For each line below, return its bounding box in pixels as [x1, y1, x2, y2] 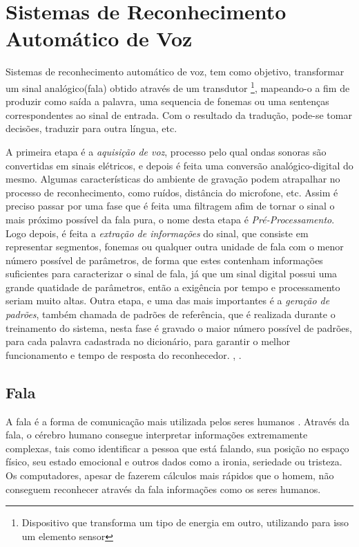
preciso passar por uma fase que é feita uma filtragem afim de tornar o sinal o [6, 198, 335, 213]
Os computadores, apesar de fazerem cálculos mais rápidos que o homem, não [6, 468, 334, 483]
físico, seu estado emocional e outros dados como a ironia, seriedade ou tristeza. [6, 454, 342, 469]
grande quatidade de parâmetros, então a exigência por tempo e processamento [6, 279, 340, 294]
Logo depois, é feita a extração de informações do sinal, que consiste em [6, 225, 309, 240]
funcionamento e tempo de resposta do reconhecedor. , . [6, 347, 242, 362]
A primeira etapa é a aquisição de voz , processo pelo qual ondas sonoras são [6, 144, 327, 158]
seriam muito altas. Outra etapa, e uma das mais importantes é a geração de [6, 293, 330, 308]
